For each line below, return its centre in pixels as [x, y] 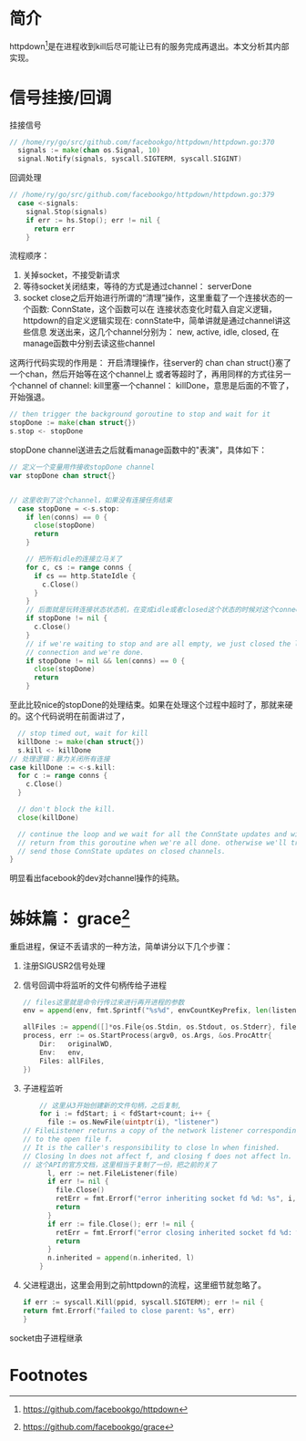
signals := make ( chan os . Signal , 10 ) [89, 150]
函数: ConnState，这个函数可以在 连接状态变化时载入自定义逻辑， [153, 309]
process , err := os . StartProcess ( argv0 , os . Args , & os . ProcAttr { [147, 1036]
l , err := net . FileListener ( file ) [112, 1173]
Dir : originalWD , [76, 1044]
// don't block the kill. [67, 809]
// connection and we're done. [85, 652]
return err [54, 229]
